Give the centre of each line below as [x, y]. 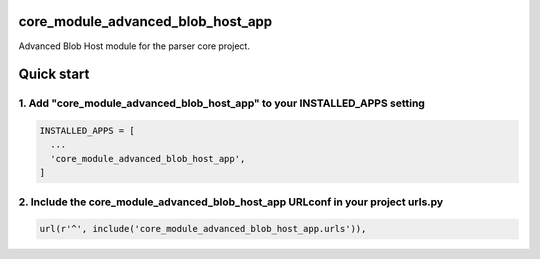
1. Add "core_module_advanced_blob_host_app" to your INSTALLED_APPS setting [221, 103]
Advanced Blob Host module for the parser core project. [134, 46]
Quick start [54, 74]
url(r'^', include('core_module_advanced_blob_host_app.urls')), [203, 229]
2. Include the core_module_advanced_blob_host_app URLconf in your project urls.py [231, 202]
